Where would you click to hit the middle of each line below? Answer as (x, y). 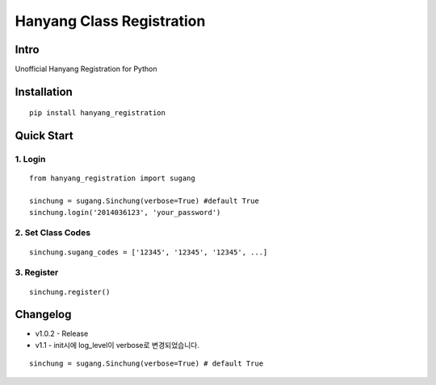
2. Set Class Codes (53, 233)
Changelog (43, 315)
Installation (44, 91)
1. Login (30, 159)
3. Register (37, 272)
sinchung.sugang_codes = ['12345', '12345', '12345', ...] (149, 252)
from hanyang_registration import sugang (112, 178)
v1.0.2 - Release (62, 333)
